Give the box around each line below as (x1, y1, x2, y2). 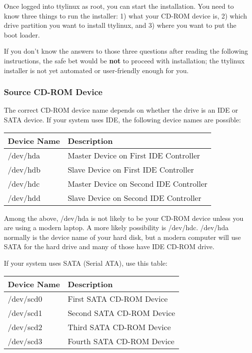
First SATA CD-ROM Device (68, 293, 168, 304)
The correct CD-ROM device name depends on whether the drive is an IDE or (4, 105, 238, 115)
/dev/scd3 (8, 335, 42, 347)
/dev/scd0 (8, 293, 42, 304)
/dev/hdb (8, 163, 41, 175)
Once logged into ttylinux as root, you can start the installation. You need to (4, 1, 234, 11)
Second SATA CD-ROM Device (68, 307, 175, 318)
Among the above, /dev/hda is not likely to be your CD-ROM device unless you (4, 213, 244, 223)
